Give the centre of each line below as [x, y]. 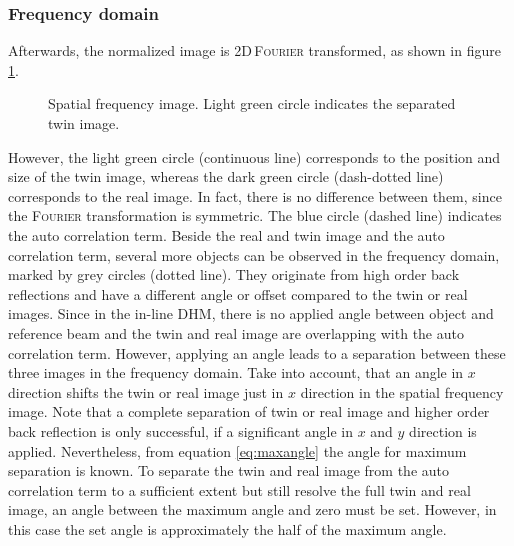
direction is [443, 430]
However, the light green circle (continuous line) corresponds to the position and [254, 156]
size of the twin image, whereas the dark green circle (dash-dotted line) [226, 176]
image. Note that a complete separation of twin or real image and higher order [249, 411]
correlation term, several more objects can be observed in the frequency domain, [254, 254]
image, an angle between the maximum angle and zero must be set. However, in [252, 509]
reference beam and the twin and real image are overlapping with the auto [236, 332]
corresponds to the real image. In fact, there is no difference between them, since [255, 195]
